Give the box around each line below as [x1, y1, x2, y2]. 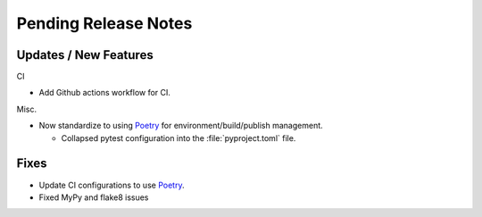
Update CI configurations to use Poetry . [38, 179, 185, 190]
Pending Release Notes [16, 13, 193, 33]
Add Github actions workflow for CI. [38, 88, 171, 98]
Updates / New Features [16, 47, 154, 63]
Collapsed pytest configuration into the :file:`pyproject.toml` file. [61, 132, 296, 143]
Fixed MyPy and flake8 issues [38, 192, 149, 203]
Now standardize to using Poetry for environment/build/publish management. [38, 121, 323, 131]
